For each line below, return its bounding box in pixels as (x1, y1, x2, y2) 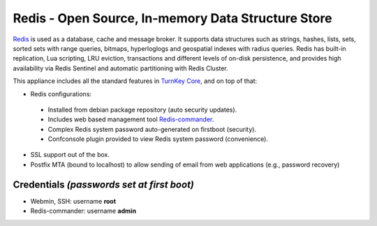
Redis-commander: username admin (30, 206, 136, 216)
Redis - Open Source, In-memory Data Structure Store (13, 10, 332, 26)
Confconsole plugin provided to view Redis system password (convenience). (47, 135, 269, 143)
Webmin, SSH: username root (30, 197, 117, 205)
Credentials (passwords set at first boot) (13, 179, 195, 190)
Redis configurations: (30, 89, 92, 98)
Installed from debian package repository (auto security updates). (47, 105, 237, 114)
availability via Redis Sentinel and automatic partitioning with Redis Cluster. (13, 63, 228, 73)
